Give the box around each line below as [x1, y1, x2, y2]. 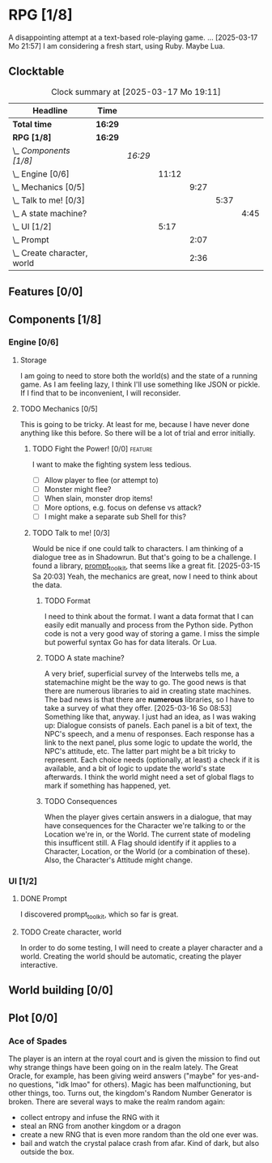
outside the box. [19, 1147, 74, 1157]
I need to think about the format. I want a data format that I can [44, 611, 254, 621]
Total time [12, 118, 53, 130]
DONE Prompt [19, 894, 67, 904]
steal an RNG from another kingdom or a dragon [19, 1121, 181, 1131]
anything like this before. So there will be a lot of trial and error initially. [19, 428, 256, 438]
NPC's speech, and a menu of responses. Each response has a [44, 729, 255, 738]
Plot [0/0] [8, 1011, 58, 1024]
